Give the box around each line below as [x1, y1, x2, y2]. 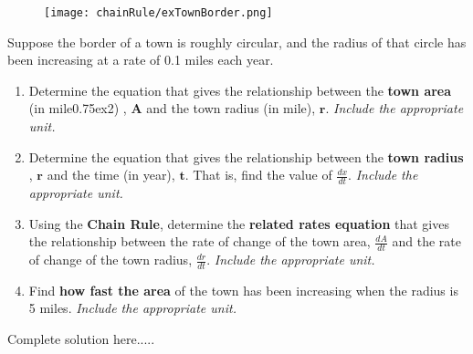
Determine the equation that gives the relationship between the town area [28, 80, 452, 99]
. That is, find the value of [184, 165, 332, 184]
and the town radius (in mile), [146, 99, 316, 118]
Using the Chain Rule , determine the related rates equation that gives [28, 213, 449, 233]
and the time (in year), [47, 165, 175, 184]
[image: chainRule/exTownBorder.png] [44, 6, 273, 19]
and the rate [392, 232, 461, 251]
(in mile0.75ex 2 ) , [28, 99, 127, 118]
